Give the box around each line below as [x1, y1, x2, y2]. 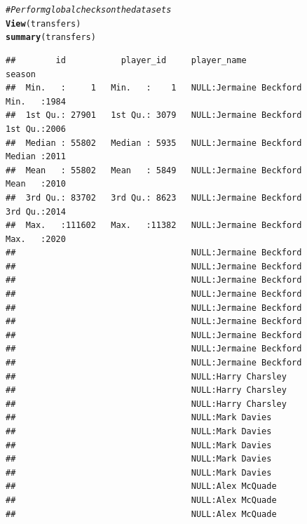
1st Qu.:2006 [6, 123, 66, 134]
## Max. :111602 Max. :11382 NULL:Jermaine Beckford [6, 220, 302, 231]
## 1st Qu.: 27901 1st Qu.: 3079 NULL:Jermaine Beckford [6, 110, 302, 121]
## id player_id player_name [6, 55, 247, 65]
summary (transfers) [6, 32, 96, 43]
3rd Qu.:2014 [6, 206, 66, 217]
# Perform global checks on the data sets [6, 5, 172, 15]
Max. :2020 [6, 234, 66, 244]
